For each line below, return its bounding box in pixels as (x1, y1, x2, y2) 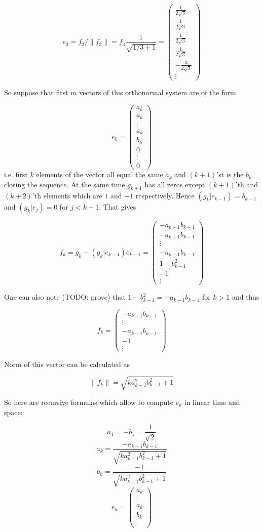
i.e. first (4, 169, 28, 180)
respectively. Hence (135, 190, 195, 201)
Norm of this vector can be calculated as (4, 358, 130, 369)
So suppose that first (4, 87, 68, 98)
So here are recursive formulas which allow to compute (4, 396, 173, 407)
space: (4, 406, 23, 417)
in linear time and (184, 396, 240, 407)
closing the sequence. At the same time (4, 179, 125, 189)
